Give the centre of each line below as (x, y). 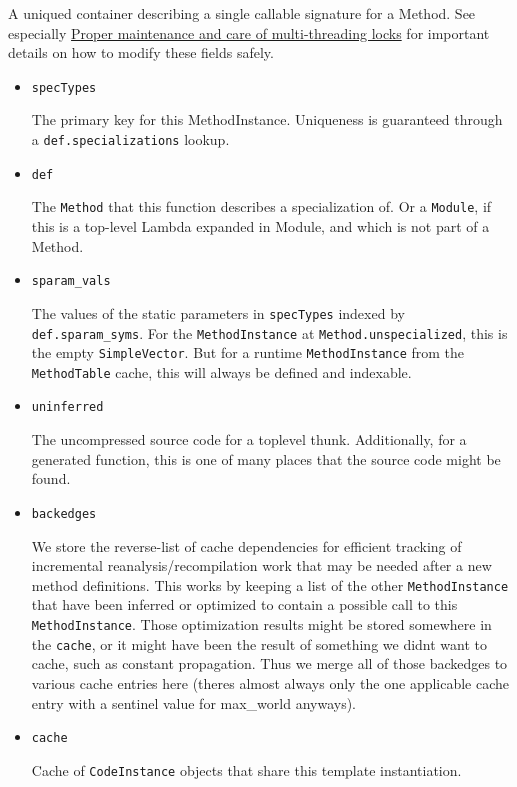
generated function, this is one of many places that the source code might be (266, 458)
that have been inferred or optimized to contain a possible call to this (244, 604)
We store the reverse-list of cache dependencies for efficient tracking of (246, 545)
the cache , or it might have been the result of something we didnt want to (259, 643)
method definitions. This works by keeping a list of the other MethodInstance (270, 584)
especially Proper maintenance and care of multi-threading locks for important (249, 32)
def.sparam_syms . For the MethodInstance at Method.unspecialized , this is (269, 332)
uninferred (67, 407)
